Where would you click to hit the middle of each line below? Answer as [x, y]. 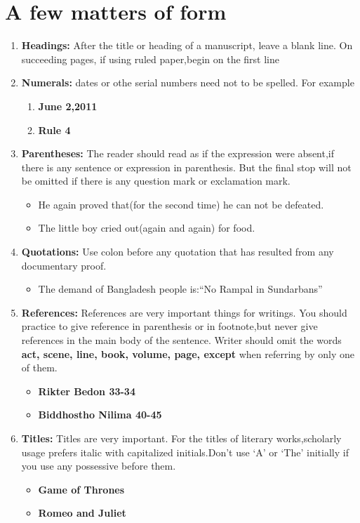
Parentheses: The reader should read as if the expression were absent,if [178, 153]
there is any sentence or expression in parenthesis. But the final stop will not [186, 167]
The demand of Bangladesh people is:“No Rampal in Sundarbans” [180, 289]
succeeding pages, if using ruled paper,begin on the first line [150, 59]
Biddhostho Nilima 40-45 [100, 415]
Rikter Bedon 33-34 [87, 391]
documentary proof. [64, 265]
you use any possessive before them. [99, 466]
